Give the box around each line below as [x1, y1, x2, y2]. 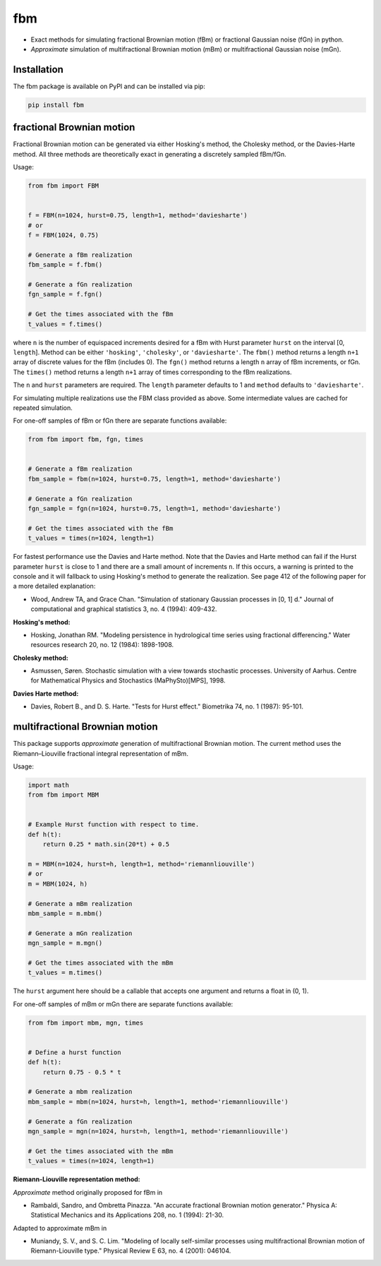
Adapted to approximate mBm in [13, 1224, 107, 1232]
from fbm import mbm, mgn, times [28, 1018, 144, 1027]
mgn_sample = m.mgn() [28, 939, 103, 947]
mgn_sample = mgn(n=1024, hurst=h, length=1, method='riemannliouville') [28, 1127, 289, 1135]
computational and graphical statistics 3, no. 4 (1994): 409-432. [30, 605, 217, 613]
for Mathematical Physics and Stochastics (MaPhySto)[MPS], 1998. [30, 676, 226, 685]
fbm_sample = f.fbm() [28, 261, 103, 269]
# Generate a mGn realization [28, 929, 133, 937]
